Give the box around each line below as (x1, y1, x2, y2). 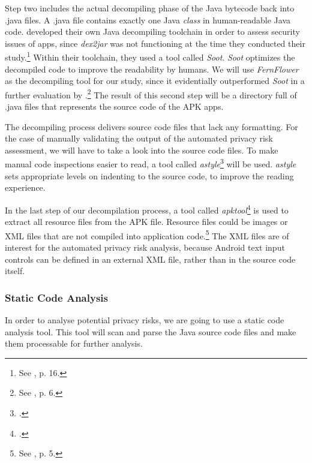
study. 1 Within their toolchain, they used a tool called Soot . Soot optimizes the (5, 49, 295, 64)
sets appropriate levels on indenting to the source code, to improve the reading (5, 169, 294, 182)
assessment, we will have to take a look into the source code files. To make (5, 143, 278, 156)
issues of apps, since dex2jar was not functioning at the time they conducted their (5, 37, 305, 49)
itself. (5, 264, 25, 277)
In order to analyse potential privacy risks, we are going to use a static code (5, 313, 284, 326)
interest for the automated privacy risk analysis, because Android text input (5, 240, 285, 253)
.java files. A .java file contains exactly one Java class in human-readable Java (5, 13, 291, 26)
